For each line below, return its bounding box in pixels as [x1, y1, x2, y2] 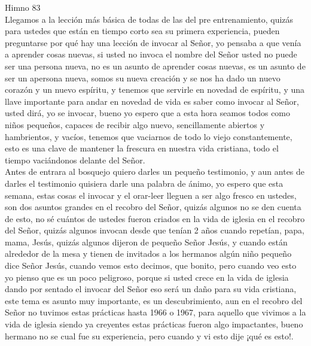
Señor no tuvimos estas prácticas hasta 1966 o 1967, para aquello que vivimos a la [5, 306, 306, 318]
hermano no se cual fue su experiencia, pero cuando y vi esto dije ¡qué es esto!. [5, 329, 294, 342]
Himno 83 [5, 1, 41, 13]
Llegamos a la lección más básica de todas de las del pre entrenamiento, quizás [5, 13, 294, 25]
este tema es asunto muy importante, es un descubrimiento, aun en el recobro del [5, 294, 303, 306]
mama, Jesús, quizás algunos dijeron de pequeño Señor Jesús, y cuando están [5, 235, 288, 248]
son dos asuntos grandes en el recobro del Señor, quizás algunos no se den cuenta [5, 201, 301, 213]
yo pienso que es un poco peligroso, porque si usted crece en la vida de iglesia [5, 271, 289, 283]
